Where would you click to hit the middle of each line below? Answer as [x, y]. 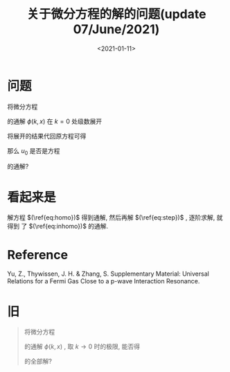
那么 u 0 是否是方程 [34, 151]
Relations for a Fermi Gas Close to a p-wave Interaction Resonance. [104, 281]
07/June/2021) [116, 29]
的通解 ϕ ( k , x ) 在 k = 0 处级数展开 [55, 121]
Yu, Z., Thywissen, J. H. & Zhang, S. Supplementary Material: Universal [108, 274]
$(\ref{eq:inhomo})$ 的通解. [69, 227]
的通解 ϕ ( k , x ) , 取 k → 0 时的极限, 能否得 [82, 346]
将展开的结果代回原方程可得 [47, 136]
